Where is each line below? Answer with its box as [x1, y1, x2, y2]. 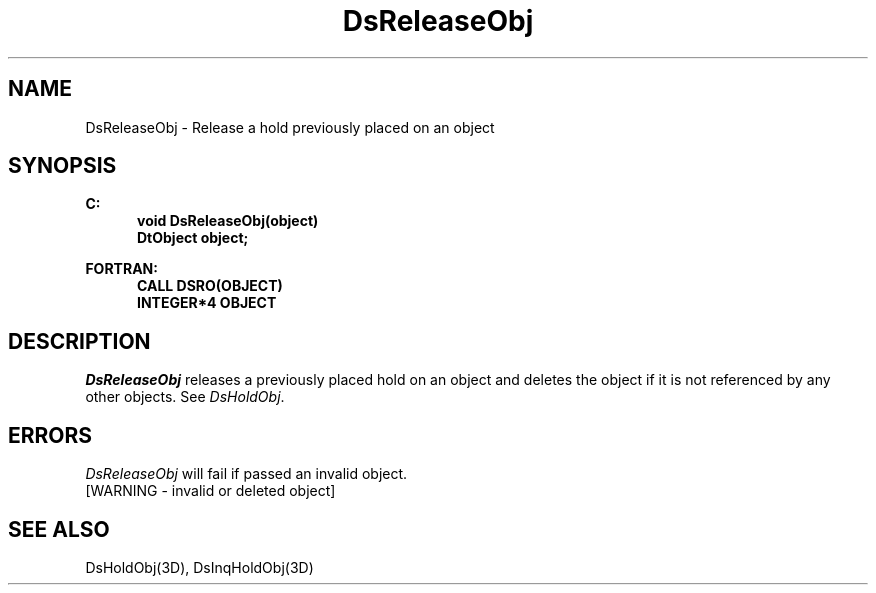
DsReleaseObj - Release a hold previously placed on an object [85, 118, 495, 136]
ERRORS [8, 422, 93, 448]
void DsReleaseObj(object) [137, 212, 319, 230]
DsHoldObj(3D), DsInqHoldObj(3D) [85, 558, 314, 576]
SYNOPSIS [8, 153, 117, 179]
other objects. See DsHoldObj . [85, 388, 285, 406]
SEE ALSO [8, 516, 110, 542]
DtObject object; [137, 229, 249, 247]
